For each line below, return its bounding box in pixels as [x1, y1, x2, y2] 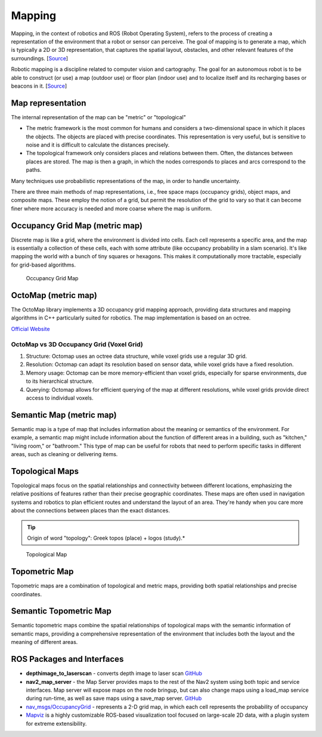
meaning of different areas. [11, 639, 78, 646]
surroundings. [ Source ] [11, 54, 69, 62]
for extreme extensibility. [26, 720, 87, 727]
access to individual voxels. [26, 394, 94, 401]
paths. [26, 166, 42, 174]
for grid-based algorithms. [11, 261, 76, 268]
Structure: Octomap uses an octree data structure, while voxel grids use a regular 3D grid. [26, 352, 247, 360]
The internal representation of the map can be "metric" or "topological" [11, 113, 186, 120]
